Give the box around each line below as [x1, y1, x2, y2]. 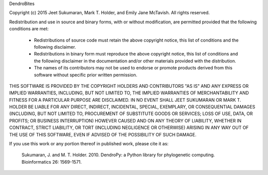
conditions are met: [9, 26, 49, 32]
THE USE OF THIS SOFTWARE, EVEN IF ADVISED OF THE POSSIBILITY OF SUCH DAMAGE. [9, 131, 197, 137]
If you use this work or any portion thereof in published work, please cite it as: [9, 141, 169, 147]
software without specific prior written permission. [34, 72, 137, 78]
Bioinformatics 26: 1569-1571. [21, 159, 82, 165]
